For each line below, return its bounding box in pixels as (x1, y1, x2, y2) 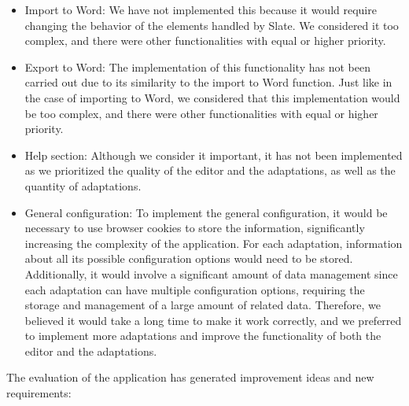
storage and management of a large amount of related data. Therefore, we (24, 297, 381, 313)
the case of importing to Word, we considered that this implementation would (24, 89, 400, 105)
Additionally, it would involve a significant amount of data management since (24, 265, 398, 282)
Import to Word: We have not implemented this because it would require (24, 2, 377, 17)
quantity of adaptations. (24, 177, 142, 194)
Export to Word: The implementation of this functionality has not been (24, 58, 370, 75)
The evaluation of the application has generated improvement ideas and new (6, 369, 374, 386)
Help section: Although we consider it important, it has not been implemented (24, 146, 403, 163)
